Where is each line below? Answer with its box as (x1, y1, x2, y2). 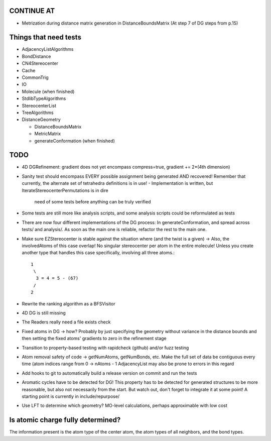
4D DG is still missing (22, 310, 66, 316)
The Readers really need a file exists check (22, 319, 111, 325)
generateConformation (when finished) (34, 138, 115, 144)
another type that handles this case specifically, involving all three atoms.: (22, 250, 175, 256)
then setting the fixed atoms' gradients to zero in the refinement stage (22, 336, 167, 342)
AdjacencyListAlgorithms (22, 46, 74, 52)
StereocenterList (22, 102, 56, 108)
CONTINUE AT (9, 7, 55, 15)
